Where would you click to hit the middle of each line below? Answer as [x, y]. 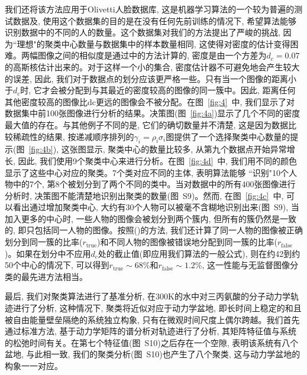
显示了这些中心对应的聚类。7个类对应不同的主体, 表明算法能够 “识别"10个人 [151, 172]
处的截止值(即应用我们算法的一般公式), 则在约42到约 [199, 253]
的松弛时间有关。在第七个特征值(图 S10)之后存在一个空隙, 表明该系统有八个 [152, 342]
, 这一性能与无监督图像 [246, 265]
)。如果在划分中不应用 [48, 253]
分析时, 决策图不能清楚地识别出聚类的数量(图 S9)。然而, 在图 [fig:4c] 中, [144, 195]
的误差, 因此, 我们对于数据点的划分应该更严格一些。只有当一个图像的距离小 [151, 78]
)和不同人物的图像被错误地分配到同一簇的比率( [187, 242]
